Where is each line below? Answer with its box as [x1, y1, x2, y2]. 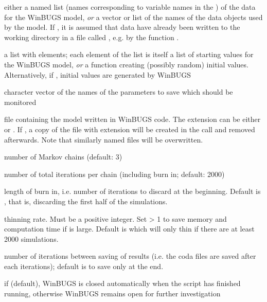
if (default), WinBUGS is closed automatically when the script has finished [4, 278, 241, 289]
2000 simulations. [4, 233, 59, 244]
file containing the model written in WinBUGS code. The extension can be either [4, 114, 261, 125]
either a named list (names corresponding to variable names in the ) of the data [4, 2, 256, 12]
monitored [4, 96, 37, 107]
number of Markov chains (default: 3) [4, 151, 122, 162]
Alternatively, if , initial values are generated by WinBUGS [4, 69, 191, 80]
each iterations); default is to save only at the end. [4, 260, 164, 271]
